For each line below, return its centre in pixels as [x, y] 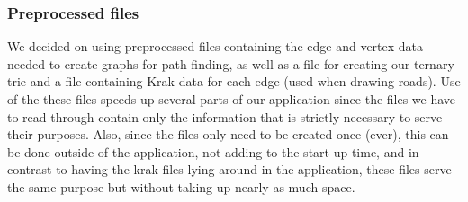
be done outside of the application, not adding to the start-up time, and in [213, 151]
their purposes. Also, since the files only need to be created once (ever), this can [228, 134]
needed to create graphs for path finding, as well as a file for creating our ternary [231, 63]
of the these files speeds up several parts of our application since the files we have [232, 99]
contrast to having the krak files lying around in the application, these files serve [229, 169]
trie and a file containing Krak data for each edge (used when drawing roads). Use [234, 81]
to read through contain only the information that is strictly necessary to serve [225, 116]
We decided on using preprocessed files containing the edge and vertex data [216, 46]
